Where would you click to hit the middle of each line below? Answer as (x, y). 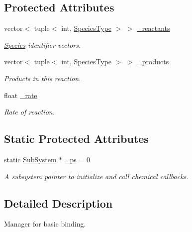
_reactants (153, 28)
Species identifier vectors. (43, 45)
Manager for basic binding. (45, 224)
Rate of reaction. (29, 112)
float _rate (21, 95)
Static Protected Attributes (76, 139)
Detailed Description (58, 203)
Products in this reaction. (43, 78)
